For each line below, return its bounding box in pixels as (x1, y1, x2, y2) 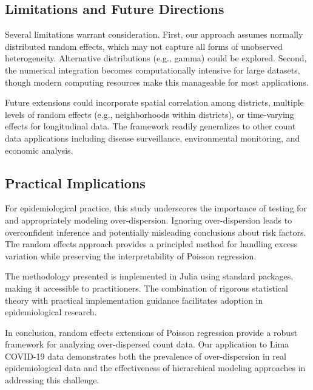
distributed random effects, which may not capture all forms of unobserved (5, 39, 283, 52)
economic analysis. (5, 143, 73, 156)
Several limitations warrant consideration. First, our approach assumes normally (5, 28, 303, 41)
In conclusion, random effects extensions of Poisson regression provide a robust (5, 326, 298, 338)
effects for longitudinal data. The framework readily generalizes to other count (5, 120, 296, 132)
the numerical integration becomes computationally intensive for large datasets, (5, 63, 300, 76)
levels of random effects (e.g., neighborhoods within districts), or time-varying (5, 108, 294, 120)
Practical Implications (5, 173, 146, 192)
